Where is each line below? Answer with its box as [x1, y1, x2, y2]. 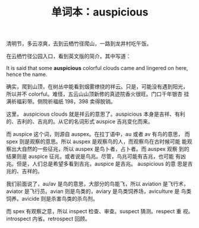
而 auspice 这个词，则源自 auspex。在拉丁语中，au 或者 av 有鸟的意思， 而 [6, 131, 190, 138]
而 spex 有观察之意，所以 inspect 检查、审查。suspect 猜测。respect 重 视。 [6, 208, 194, 215]
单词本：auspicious [51, 5, 149, 19]
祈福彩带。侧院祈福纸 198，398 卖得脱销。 [11, 98, 116, 105]
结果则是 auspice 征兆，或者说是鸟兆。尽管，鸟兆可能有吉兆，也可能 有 [6, 153, 181, 160]
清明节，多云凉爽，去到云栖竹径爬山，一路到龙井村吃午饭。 [6, 40, 152, 47]
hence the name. [6, 71, 48, 78]
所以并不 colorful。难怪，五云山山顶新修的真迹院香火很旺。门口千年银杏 [6, 90, 183, 98]
